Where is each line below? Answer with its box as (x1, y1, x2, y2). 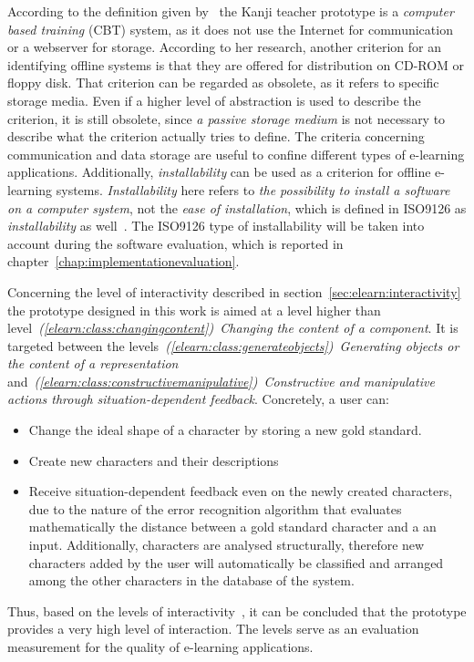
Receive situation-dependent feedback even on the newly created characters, (28, 481, 453, 501)
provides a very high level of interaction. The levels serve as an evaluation (7, 619, 419, 638)
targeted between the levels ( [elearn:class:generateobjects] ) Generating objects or (7, 336, 459, 355)
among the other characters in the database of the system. (28, 571, 355, 590)
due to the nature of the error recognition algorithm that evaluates (28, 499, 402, 518)
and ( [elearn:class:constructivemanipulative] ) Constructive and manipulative (7, 371, 435, 390)
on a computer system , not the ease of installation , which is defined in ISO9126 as (7, 198, 467, 217)
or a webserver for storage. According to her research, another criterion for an (7, 37, 441, 57)
